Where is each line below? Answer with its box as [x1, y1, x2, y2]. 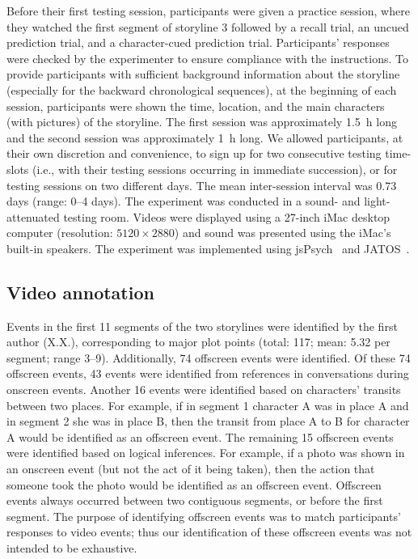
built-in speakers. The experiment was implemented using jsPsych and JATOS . [6, 239, 410, 256]
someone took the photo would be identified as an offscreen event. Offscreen [6, 476, 382, 493]
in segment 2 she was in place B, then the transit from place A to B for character [6, 413, 410, 430]
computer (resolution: [6, 224, 113, 241]
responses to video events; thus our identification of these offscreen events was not [6, 523, 412, 540]
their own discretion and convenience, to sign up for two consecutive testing [6, 145, 382, 162]
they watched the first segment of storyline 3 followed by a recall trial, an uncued [6, 18, 409, 35]
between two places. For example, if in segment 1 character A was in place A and [6, 396, 409, 413]
